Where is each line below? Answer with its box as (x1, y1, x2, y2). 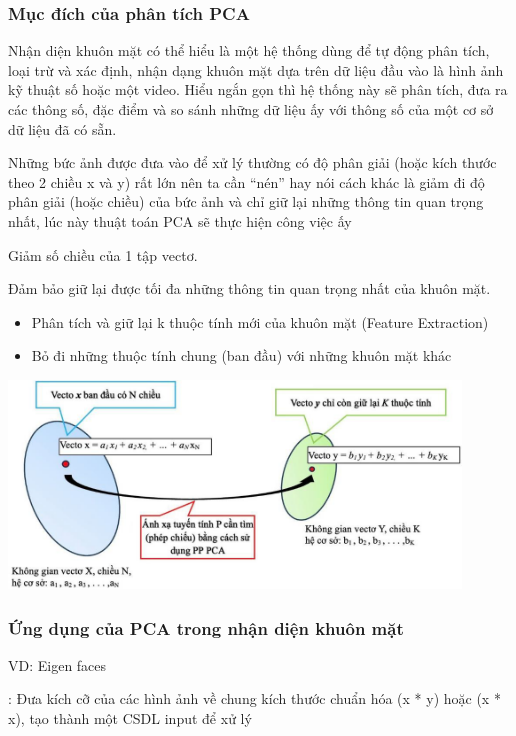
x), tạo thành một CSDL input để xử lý (8, 708, 252, 729)
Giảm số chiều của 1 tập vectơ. (8, 244, 198, 265)
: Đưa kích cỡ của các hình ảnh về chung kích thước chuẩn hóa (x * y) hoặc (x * (8, 688, 501, 709)
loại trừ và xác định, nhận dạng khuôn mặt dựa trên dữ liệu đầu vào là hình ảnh (8, 59, 504, 80)
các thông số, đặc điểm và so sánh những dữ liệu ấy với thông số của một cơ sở (8, 99, 494, 119)
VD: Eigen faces (8, 654, 107, 675)
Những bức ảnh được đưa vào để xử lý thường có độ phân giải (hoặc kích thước (8, 152, 497, 173)
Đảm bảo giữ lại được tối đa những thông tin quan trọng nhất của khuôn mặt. (8, 278, 491, 299)
